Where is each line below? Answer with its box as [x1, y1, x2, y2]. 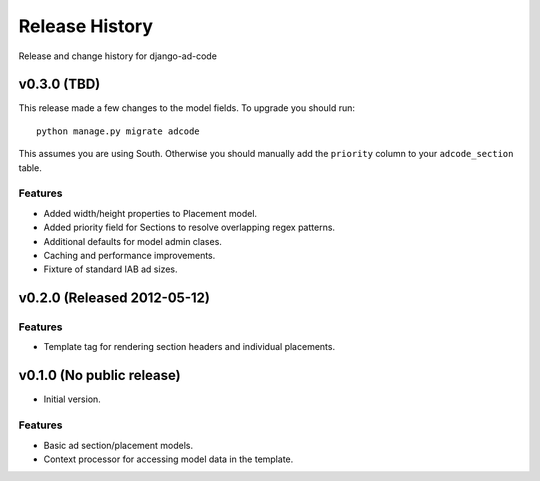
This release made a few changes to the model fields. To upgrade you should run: [18, 102, 355, 114]
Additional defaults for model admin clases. [43, 235, 222, 247]
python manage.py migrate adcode [36, 125, 200, 137]
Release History [18, 15, 154, 37]
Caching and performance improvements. [43, 249, 216, 261]
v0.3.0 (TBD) [18, 76, 101, 93]
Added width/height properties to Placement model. [43, 207, 258, 219]
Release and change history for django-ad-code [18, 50, 217, 62]
